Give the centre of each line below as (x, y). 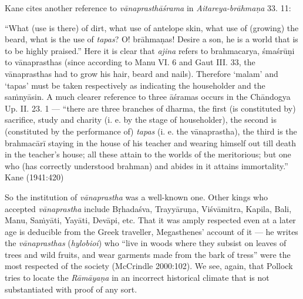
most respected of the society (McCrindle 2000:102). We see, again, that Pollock (149, 266)
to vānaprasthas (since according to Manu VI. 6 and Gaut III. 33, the (130, 62)
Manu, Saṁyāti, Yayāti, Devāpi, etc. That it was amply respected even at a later (150, 220)
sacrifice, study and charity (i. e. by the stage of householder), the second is (141, 120)
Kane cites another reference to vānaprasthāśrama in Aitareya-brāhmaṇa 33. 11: (148, 8)
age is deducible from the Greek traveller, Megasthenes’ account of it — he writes (151, 231)
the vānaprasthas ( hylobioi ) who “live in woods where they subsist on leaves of (146, 243)
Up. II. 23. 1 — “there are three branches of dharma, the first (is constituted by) (150, 108)
